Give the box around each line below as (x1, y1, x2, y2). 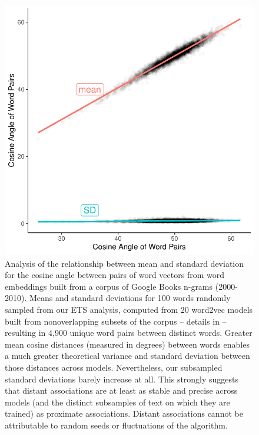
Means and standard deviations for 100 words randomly (29, 292, 231, 304)
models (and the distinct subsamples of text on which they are (5, 395, 230, 408)
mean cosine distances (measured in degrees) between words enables (5, 338, 250, 350)
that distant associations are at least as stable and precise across (5, 384, 238, 397)
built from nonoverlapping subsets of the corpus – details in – (5, 315, 227, 327)
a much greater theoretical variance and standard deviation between (5, 349, 250, 362)
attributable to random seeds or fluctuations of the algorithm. (5, 418, 228, 431)
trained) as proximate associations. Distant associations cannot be (5, 407, 243, 420)
